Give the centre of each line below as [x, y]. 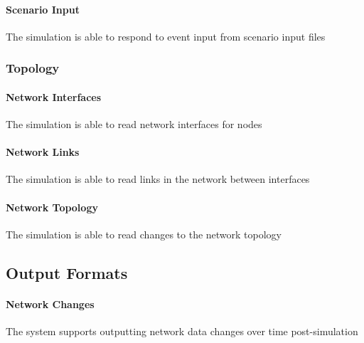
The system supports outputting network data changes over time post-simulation [182, 331]
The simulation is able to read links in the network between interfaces [158, 179]
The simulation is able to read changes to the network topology [144, 234]
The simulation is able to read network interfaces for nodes [134, 124]
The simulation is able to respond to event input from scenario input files [166, 36]
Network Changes [50, 304]
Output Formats [67, 272]
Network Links [43, 152]
